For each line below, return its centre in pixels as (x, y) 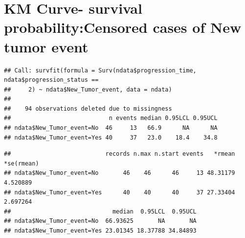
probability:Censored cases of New (123, 27)
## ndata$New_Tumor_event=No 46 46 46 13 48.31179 (120, 173)
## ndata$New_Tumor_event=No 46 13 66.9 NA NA (111, 128)
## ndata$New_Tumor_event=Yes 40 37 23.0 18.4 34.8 (111, 137)
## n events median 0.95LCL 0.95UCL (111, 118)
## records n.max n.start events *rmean (120, 154)
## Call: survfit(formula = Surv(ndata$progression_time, (100, 70)
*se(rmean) (22, 163)
